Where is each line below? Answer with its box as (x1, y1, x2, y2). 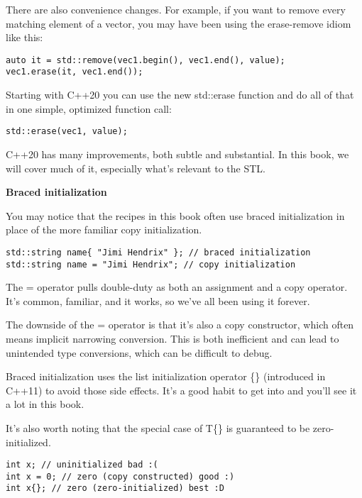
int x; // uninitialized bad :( (6, 460, 158, 470)
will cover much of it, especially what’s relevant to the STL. (6, 160, 265, 175)
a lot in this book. (6, 397, 84, 411)
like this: (6, 30, 43, 45)
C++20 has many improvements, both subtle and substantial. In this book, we (6, 146, 349, 161)
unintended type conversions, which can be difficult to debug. (6, 345, 273, 360)
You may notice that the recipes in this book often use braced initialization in (6, 208, 345, 223)
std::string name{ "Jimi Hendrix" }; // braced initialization (6, 247, 311, 258)
